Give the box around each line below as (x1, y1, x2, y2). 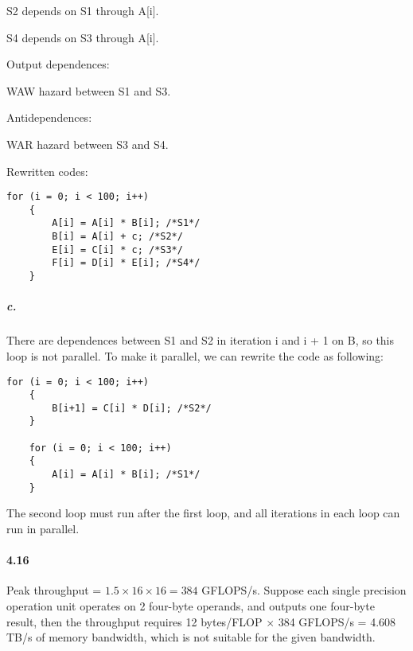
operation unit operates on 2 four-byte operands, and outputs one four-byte (6, 597, 375, 614)
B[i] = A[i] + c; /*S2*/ (52, 231, 183, 243)
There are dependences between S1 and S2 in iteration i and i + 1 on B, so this (6, 332, 395, 349)
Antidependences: (6, 109, 92, 126)
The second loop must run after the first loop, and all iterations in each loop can (6, 505, 400, 521)
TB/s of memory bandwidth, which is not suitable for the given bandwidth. (6, 629, 376, 645)
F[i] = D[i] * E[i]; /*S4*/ (52, 257, 201, 269)
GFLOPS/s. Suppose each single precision (201, 582, 407, 598)
